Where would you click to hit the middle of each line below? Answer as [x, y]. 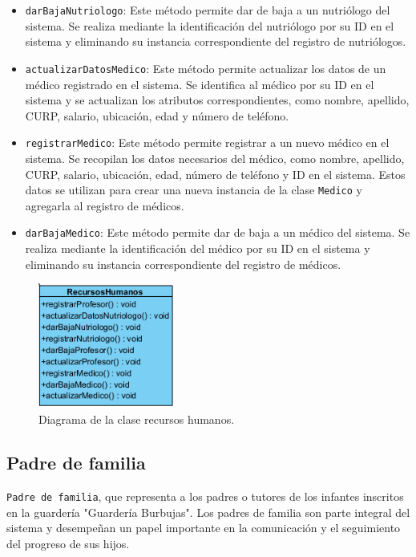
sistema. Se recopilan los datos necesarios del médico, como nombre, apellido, [215, 158]
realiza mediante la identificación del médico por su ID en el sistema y [198, 248]
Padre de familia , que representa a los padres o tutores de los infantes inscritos [205, 496]
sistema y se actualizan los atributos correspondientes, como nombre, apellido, [217, 100]
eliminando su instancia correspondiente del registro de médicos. [183, 264]
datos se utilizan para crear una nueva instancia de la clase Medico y [194, 190]
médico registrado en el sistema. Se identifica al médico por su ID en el [200, 84]
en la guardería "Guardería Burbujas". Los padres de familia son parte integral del [208, 512]
